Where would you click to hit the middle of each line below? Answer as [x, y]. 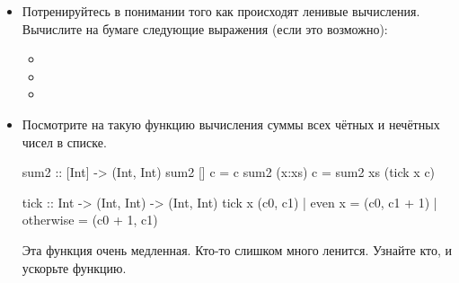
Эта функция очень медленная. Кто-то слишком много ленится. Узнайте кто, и [237, 249]
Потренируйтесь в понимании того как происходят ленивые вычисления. [221, 11]
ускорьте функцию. [74, 267]
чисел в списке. [64, 141]
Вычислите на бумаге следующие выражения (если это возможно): [205, 28]
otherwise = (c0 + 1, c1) [90, 220]
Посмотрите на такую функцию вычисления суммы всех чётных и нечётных [231, 124]
